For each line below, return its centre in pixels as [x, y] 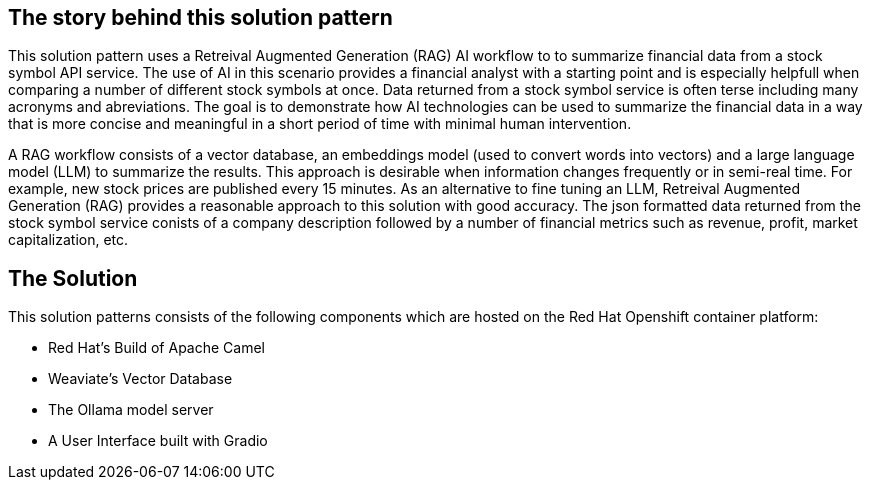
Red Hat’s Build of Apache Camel [156, 348]
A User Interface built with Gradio [158, 441]
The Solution [73, 278]
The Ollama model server [131, 410]
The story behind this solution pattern [200, 17]
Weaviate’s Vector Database [140, 379]
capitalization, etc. [68, 240]
